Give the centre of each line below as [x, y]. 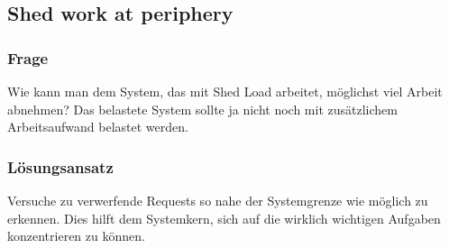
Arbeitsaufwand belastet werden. [98, 127]
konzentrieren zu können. [76, 236]
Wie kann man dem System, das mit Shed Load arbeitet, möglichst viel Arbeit [225, 91]
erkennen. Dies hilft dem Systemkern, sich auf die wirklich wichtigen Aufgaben [224, 218]
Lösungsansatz [60, 166]
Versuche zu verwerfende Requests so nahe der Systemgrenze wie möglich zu [218, 200]
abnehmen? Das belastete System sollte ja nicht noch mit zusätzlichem [202, 109]
